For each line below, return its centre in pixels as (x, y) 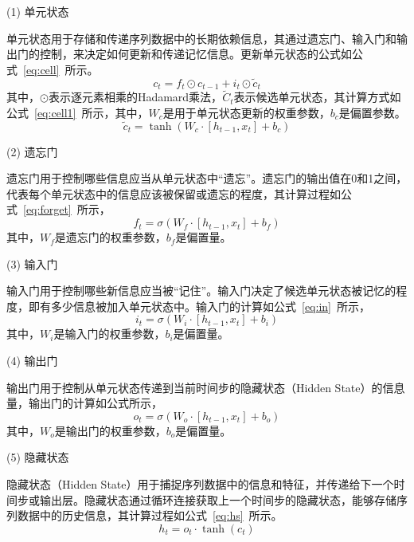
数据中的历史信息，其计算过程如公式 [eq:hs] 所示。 (150, 515)
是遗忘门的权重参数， (110, 237)
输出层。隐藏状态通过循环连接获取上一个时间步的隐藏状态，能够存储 (218, 499)
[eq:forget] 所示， (67, 209)
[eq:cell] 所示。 (61, 69)
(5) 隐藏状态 (38, 457)
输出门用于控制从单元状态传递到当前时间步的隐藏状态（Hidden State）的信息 (206, 387)
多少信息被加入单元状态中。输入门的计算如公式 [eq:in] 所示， (210, 306)
